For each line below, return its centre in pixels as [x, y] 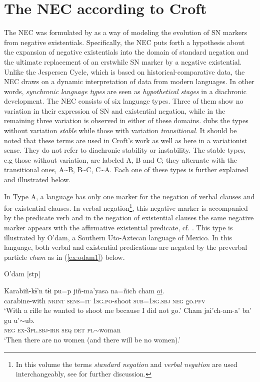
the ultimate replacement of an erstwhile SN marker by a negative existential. [123, 61]
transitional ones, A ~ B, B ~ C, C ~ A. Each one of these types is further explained [126, 169]
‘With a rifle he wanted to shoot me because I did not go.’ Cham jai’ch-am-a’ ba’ [128, 310]
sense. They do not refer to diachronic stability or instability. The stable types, [125, 150]
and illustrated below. [37, 179]
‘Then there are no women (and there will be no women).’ [92, 339]
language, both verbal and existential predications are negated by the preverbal [126, 247]
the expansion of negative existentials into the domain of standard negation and [126, 52]
